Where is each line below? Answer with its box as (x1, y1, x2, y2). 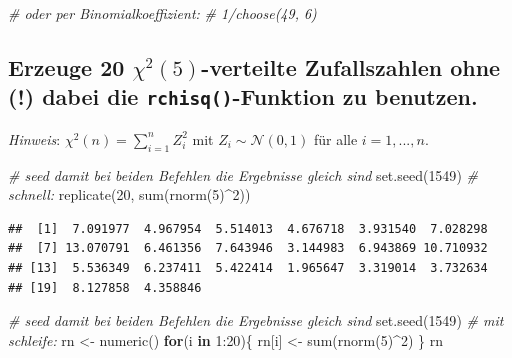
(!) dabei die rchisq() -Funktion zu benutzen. (8, 81, 478, 112)
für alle (313, 128, 358, 149)
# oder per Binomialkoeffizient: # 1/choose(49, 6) (8, 3, 317, 23)
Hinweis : (8, 128, 61, 149)
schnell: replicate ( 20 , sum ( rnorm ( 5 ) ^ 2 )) (8, 184, 251, 205)
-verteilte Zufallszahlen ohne (201, 51, 501, 82)
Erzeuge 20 (8, 51, 125, 82)
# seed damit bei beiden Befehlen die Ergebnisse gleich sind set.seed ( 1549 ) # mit (8, 310, 504, 331)
